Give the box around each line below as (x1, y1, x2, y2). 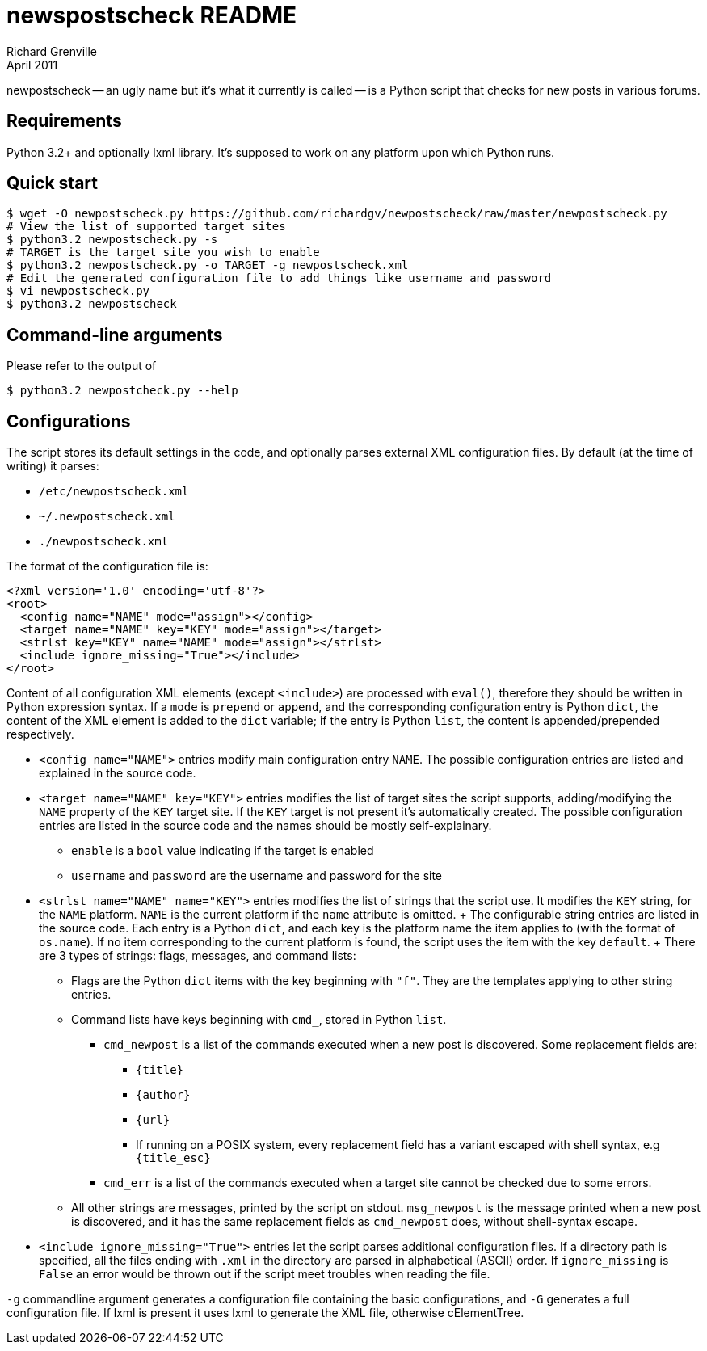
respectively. (6, 727, 74, 742)
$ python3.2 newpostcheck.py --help (6, 384, 238, 398)
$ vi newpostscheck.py (6, 284, 150, 298)
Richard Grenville (6, 44, 97, 58)
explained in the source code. (39, 766, 196, 781)
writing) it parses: (6, 459, 99, 473)
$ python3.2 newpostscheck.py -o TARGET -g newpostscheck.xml (6, 259, 409, 272)
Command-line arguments (6, 324, 223, 345)
